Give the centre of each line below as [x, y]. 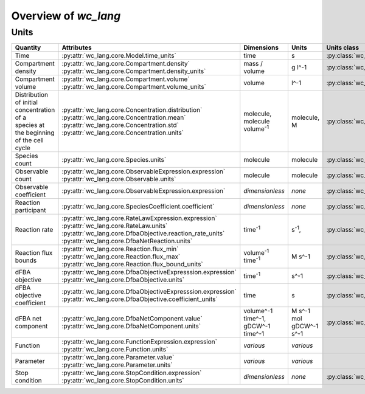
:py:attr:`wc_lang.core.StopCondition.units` [123, 381]
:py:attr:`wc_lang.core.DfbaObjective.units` [123, 280]
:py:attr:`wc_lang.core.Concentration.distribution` [132, 110]
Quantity [28, 47]
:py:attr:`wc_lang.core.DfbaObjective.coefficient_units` [140, 299]
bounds [26, 260]
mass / [253, 64]
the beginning [35, 133]
